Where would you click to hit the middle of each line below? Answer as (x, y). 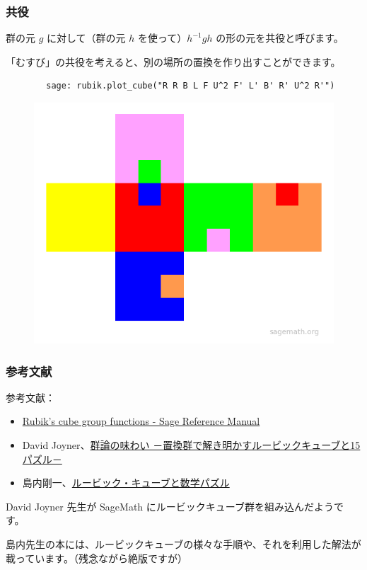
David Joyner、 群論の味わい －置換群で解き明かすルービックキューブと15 (191, 445)
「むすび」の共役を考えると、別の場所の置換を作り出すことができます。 (173, 61)
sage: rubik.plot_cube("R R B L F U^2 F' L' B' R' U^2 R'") (191, 86)
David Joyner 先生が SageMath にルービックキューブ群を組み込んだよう (170, 506)
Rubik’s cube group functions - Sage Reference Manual (141, 421)
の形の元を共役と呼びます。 (280, 38)
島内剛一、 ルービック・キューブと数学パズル (126, 483)
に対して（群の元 (86, 38)
